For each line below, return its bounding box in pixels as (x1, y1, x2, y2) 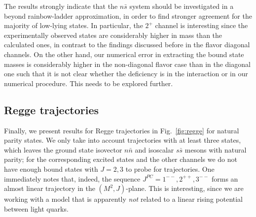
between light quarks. (4, 203, 69, 214)
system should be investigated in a (129, 1, 234, 11)
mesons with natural (184, 144, 247, 155)
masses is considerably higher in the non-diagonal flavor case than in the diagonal (4, 59, 251, 69)
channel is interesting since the (155, 20, 248, 31)
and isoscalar (135, 144, 174, 155)
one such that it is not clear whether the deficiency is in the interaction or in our (4, 68, 248, 79)
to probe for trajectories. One (125, 163, 215, 174)
